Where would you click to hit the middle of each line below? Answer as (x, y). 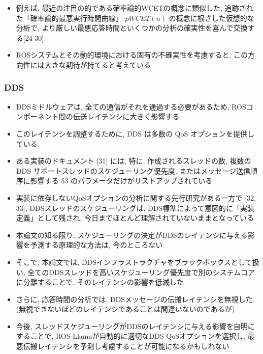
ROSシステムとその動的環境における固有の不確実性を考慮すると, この (132, 55)
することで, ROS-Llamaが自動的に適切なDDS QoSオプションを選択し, (130, 336)
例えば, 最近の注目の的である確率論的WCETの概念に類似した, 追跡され (135, 8)
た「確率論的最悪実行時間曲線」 (69, 18)
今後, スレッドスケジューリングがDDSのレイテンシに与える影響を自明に (135, 326)
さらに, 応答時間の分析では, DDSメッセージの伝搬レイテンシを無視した (134, 299)
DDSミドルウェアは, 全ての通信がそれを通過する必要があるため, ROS (131, 106)
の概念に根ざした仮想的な (211, 18)
